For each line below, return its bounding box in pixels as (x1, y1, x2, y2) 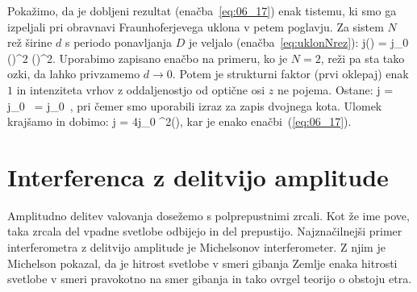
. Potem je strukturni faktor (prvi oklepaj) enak (172, 65, 409, 82)
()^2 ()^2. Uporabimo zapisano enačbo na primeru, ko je (7, 49, 288, 66)
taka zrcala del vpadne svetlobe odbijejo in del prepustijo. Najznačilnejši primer (7, 223, 402, 240)
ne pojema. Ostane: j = (277, 81, 394, 98)
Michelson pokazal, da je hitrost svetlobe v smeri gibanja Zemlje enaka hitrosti (7, 254, 398, 271)
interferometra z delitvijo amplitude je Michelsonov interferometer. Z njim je (7, 239, 386, 256)
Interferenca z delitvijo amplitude (7, 160, 389, 193)
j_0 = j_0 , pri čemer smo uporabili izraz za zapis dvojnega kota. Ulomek (7, 97, 382, 114)
